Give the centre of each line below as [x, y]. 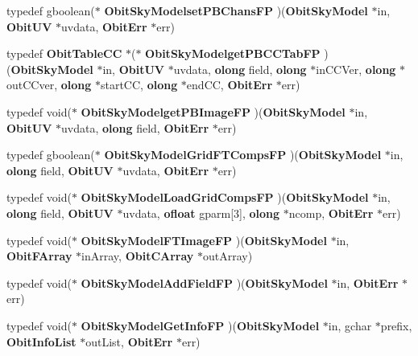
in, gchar [350, 325]
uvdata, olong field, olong [240, 69]
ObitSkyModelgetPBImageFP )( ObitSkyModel [213, 111]
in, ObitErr [368, 282]
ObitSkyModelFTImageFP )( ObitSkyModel [204, 240]
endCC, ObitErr [230, 85]
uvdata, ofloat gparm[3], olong [201, 213]
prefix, [396, 325]
